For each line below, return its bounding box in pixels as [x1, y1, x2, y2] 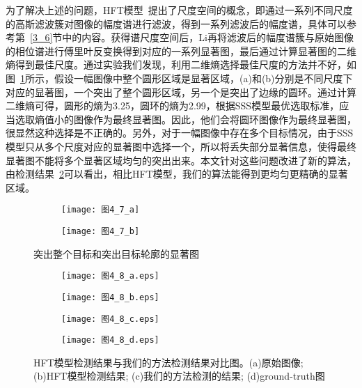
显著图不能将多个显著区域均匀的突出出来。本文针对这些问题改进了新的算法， [6, 153, 356, 167]
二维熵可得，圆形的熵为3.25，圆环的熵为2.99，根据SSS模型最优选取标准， [6, 98, 340, 113]
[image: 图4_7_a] [61, 205, 140, 215]
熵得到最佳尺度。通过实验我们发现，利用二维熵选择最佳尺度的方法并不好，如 [6, 57, 356, 72]
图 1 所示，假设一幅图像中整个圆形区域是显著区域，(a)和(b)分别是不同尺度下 [6, 70, 353, 85]
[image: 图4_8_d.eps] [61, 335, 159, 346]
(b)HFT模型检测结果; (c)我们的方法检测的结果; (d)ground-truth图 [33, 368, 325, 383]
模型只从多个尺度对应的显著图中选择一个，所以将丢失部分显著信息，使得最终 [6, 139, 356, 153]
